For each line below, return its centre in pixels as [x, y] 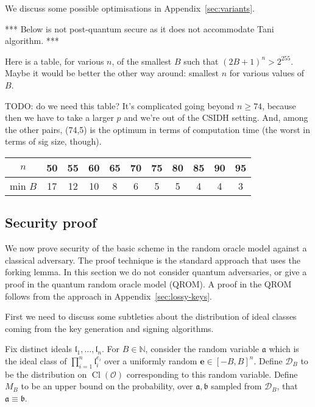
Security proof [51, 222]
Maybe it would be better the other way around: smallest [112, 73]
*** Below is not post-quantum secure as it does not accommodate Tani [140, 28]
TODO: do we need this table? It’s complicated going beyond [120, 105]
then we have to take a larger [59, 117]
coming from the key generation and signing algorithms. [109, 328]
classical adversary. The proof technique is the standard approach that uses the [153, 260]
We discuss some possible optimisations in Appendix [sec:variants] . [130, 8]
